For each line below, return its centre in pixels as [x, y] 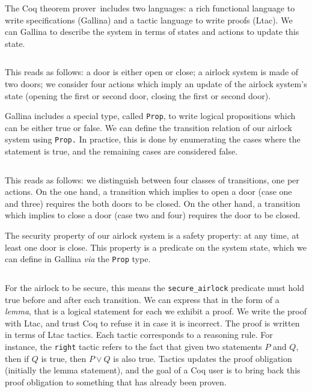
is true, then [64, 358]
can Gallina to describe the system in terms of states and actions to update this [152, 32]
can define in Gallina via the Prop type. [78, 259]
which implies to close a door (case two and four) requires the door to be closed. [153, 215]
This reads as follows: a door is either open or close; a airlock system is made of [152, 72]
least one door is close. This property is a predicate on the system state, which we [156, 247]
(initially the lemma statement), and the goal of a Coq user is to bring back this [153, 370]
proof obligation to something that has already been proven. [116, 381]
